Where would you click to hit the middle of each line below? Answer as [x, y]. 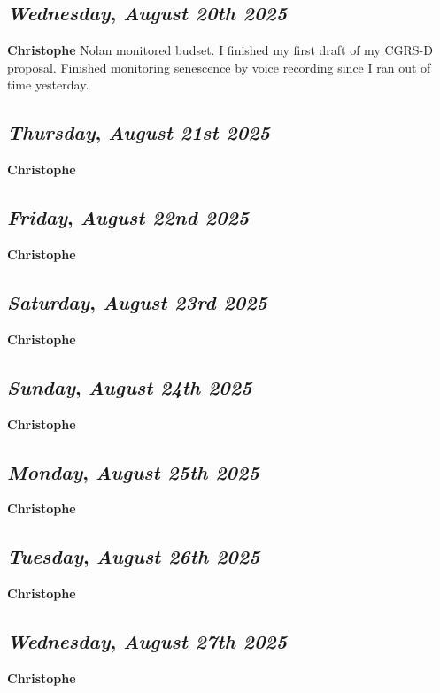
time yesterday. [48, 85]
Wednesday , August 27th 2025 [147, 641]
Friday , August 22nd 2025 [128, 217]
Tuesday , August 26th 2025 [134, 556]
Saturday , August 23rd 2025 [137, 301]
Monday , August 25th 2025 [133, 471]
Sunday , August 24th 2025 [130, 386]
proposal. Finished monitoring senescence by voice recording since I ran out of [219, 67]
